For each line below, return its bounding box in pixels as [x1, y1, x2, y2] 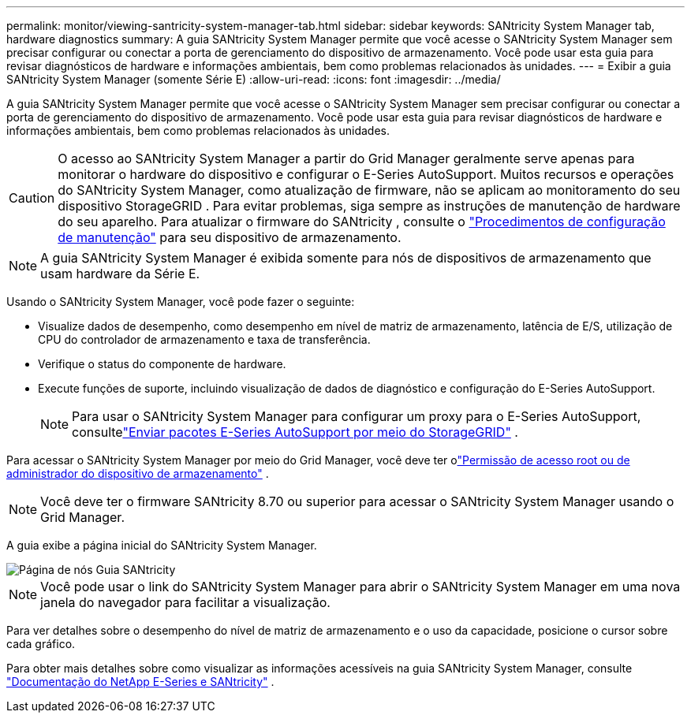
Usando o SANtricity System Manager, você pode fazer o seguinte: [6, 295, 355, 308]
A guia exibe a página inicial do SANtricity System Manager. [6, 538, 317, 552]
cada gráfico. [6, 637, 76, 650]
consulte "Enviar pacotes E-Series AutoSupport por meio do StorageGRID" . [72, 424, 518, 440]
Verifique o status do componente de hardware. [38, 357, 286, 371]
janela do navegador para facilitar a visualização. [40, 594, 331, 610]
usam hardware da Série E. [40, 266, 200, 281]
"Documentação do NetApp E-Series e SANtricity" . [6, 675, 275, 688]
